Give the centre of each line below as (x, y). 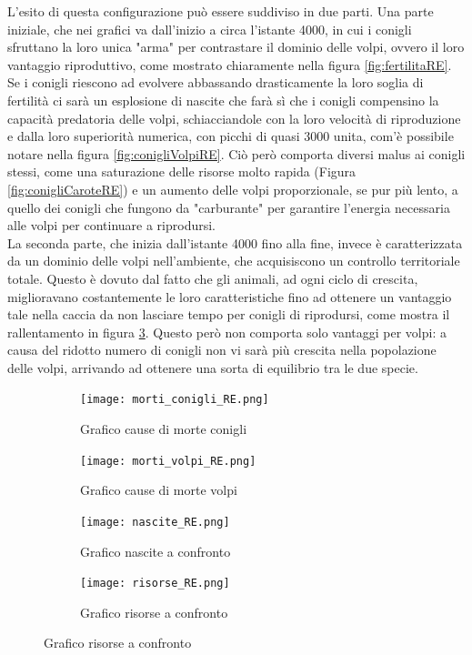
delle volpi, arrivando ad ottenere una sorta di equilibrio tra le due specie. (213, 367)
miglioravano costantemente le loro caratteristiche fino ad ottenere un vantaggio (230, 296)
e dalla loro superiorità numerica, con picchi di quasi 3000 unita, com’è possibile (231, 136)
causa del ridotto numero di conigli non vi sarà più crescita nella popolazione (222, 350)
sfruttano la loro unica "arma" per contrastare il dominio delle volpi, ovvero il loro (236, 47)
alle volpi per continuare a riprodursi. (111, 225)
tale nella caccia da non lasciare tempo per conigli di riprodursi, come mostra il (229, 314)
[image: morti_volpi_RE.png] (168, 461)
